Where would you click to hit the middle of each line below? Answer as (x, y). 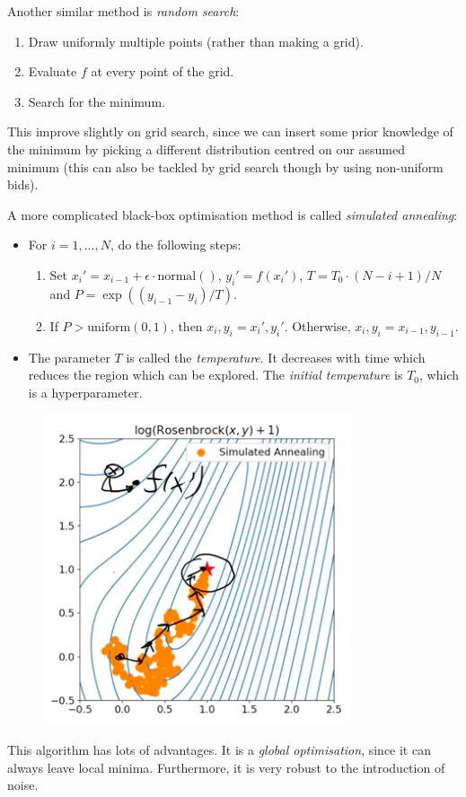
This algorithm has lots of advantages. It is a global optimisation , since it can (219, 749)
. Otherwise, (317, 325)
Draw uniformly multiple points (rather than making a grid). (196, 41)
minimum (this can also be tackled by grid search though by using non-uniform (225, 166)
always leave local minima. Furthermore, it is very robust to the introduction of (226, 767)
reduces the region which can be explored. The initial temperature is (215, 375)
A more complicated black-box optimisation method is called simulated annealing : (233, 214)
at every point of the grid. (163, 71)
